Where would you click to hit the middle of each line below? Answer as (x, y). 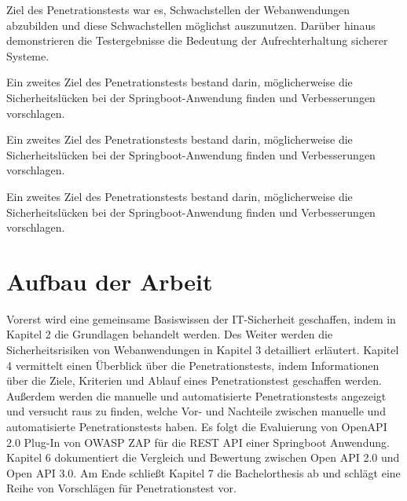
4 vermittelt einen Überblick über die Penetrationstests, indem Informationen (193, 365)
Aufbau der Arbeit (110, 281)
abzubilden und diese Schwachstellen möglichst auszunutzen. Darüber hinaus (191, 25)
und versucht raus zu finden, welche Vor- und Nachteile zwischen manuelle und (196, 411)
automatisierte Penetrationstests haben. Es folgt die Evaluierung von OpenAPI (197, 426)
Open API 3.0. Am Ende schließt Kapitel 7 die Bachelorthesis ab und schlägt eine (203, 472)
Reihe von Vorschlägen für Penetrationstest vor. (121, 488)
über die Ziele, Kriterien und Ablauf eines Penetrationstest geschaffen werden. (194, 380)
